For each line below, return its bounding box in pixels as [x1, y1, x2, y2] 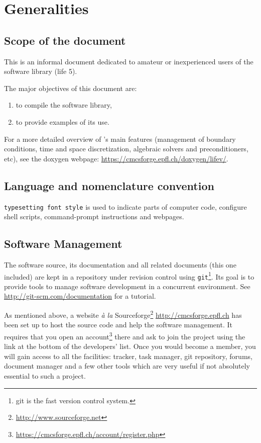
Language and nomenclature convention [4, 178, 214, 193]
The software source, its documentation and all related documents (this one [4, 259, 236, 270]
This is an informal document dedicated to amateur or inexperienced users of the [4, 56, 253, 66]
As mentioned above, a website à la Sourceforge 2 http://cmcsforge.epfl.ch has [4, 308, 242, 320]
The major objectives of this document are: [4, 82, 137, 93]
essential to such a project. [4, 370, 86, 381]
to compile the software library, [16, 100, 112, 110]
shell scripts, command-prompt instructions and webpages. [4, 211, 184, 222]
